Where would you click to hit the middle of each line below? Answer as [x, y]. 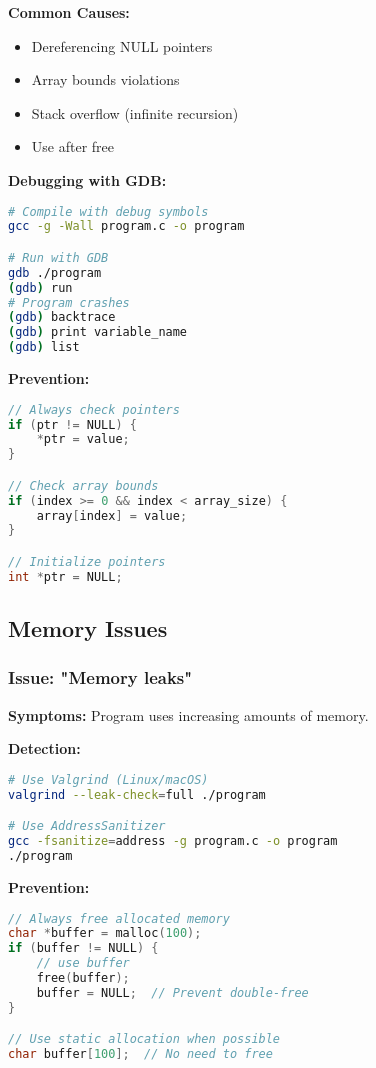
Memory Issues [88, 628]
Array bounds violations [105, 79]
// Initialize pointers [87, 562]
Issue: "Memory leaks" [100, 677]
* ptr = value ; [83, 439]
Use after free [72, 146]
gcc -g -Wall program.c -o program [126, 226]
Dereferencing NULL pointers [122, 45]
